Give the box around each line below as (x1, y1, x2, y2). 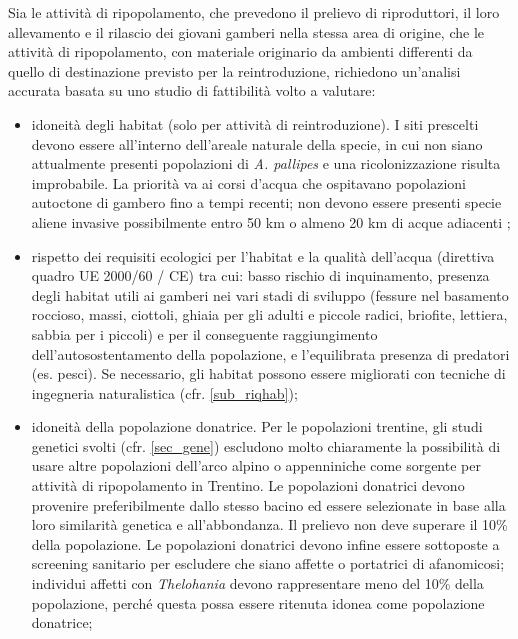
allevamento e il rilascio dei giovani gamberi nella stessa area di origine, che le (8, 21, 485, 42)
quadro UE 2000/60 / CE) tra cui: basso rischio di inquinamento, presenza (31, 265, 490, 286)
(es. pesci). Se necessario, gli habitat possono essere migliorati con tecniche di (31, 363, 506, 384)
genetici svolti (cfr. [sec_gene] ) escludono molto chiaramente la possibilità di (31, 435, 501, 456)
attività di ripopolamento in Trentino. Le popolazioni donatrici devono (31, 475, 465, 496)
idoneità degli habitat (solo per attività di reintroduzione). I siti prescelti (31, 113, 479, 134)
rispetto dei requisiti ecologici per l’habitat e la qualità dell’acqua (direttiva (31, 245, 495, 266)
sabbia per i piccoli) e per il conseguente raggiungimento (31, 323, 378, 344)
